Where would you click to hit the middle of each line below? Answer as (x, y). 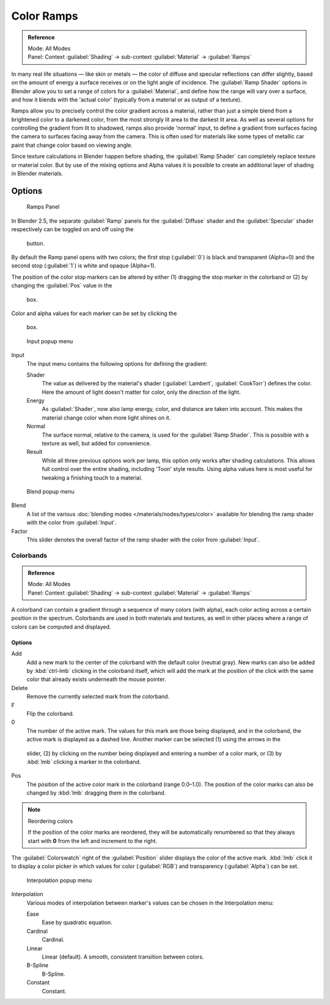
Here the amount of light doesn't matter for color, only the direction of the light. (141, 392)
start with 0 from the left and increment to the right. (93, 840)
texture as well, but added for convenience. (97, 443)
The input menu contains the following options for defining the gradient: (117, 363)
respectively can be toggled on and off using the (72, 229)
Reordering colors (50, 821)
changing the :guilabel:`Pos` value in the (62, 286)
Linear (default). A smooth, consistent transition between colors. (123, 957)
